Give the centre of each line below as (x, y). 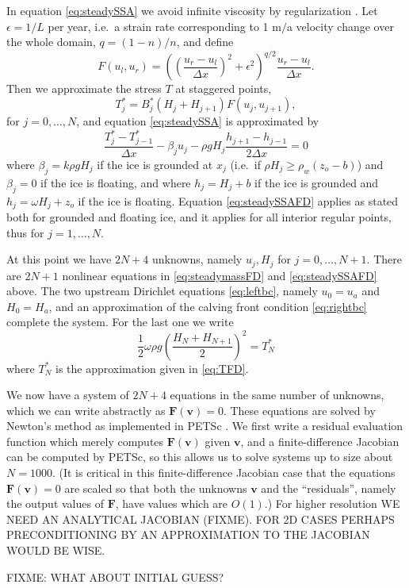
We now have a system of (68, 395)
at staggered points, (224, 88)
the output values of (55, 503)
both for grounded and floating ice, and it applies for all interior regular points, (199, 217)
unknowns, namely (197, 259)
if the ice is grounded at (155, 164)
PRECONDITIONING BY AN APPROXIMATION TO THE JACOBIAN (188, 534)
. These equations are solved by (299, 410)
